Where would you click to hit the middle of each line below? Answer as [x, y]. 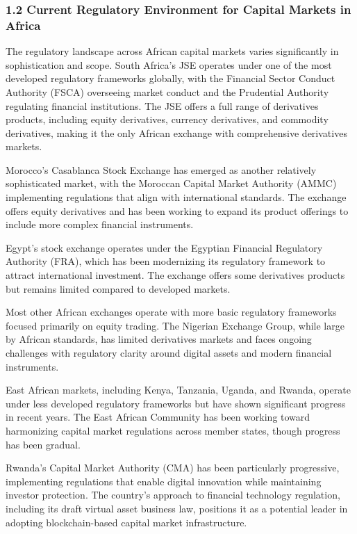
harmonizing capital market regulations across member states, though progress [173, 430]
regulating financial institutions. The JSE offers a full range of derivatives [162, 105]
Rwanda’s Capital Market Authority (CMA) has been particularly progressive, [173, 468]
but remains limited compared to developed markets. [118, 288]
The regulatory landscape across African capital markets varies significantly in [172, 51]
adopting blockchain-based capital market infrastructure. [126, 522]
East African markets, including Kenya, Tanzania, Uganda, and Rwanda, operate [178, 390]
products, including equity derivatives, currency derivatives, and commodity [167, 119]
